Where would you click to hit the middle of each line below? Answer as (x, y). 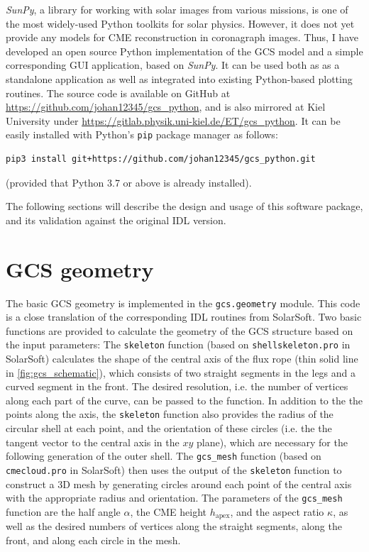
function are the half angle (63, 511)
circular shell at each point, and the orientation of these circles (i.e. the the (169, 428)
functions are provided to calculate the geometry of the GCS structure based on (180, 330)
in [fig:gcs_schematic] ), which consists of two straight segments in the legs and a (181, 372)
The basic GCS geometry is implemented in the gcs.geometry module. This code (183, 303)
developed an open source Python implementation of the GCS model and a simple (184, 51)
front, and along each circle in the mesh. (93, 540)
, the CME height (169, 511)
